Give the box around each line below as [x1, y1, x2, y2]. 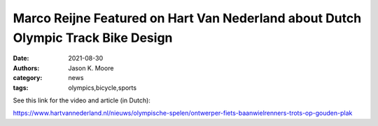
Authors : [13, 63, 40, 72]
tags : [13, 84, 29, 92]
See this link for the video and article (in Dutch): [13, 96, 150, 104]
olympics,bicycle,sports [68, 84, 136, 92]
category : [13, 74, 43, 82]
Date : [13, 54, 29, 63]
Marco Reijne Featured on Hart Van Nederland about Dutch [13, 10, 362, 26]
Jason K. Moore [68, 63, 114, 72]
